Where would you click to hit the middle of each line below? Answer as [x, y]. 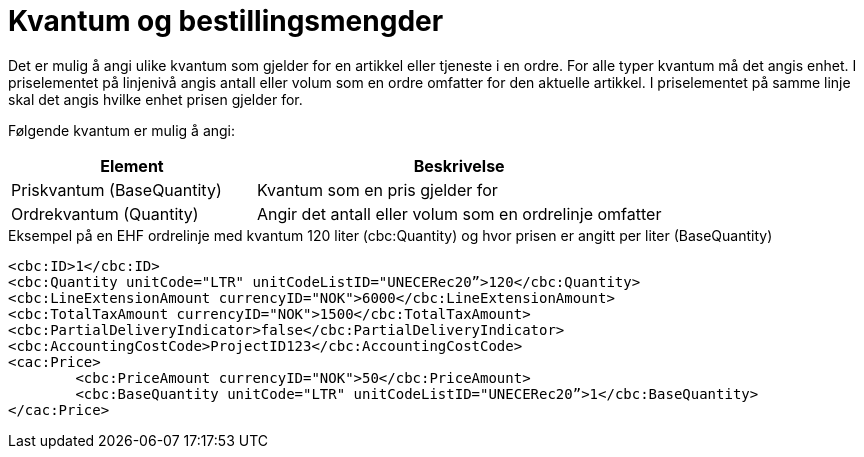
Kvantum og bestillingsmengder [226, 21]
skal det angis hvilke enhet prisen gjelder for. [155, 99]
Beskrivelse [459, 165]
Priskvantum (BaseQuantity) [116, 189]
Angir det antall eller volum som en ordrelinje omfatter [459, 213]
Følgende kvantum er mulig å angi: [122, 130]
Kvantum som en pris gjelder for [377, 189]
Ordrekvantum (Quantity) [105, 213]
